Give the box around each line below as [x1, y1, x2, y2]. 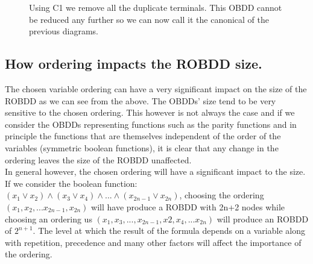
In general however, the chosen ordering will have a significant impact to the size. [5, 165, 306, 178]
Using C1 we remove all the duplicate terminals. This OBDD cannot [29, 1, 282, 13]
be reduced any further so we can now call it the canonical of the [29, 13, 270, 25]
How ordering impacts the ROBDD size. [5, 54, 262, 73]
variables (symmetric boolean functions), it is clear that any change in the [5, 141, 279, 154]
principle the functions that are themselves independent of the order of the [5, 130, 281, 142]
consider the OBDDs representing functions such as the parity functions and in [5, 118, 297, 130]
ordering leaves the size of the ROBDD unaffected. [5, 153, 192, 166]
